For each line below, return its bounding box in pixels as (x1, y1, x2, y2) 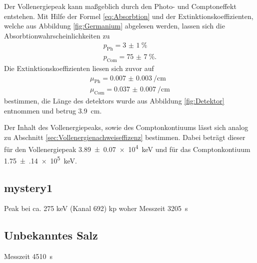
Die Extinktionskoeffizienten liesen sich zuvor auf (4, 63, 154, 73)
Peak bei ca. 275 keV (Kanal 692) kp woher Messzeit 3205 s (4, 203, 188, 213)
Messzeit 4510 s (4, 251, 53, 261)
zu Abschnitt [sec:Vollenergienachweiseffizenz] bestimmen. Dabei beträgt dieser (4, 132, 245, 142)
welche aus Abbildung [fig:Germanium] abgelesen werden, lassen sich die (4, 20, 225, 31)
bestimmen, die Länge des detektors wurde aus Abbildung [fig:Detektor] (4, 95, 224, 106)
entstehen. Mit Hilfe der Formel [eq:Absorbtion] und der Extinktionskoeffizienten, (4, 10, 253, 21)
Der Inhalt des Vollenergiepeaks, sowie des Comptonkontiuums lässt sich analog (4, 122, 248, 132)
